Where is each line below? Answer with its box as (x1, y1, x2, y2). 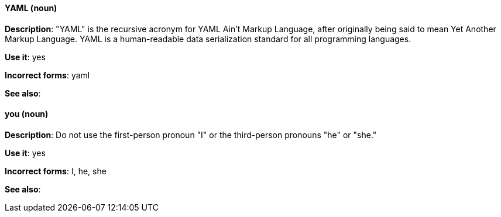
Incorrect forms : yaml (5, 70, 90, 80)
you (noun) (5, 109, 49, 119)
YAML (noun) (5, 3, 57, 13)
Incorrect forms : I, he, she (5, 166, 107, 176)
